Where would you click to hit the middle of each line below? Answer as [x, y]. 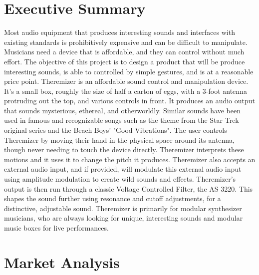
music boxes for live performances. [56, 228]
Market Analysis [62, 262]
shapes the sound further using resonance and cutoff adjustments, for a [113, 198]
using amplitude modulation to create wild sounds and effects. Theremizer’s [120, 179]
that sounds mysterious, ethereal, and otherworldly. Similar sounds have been [122, 110]
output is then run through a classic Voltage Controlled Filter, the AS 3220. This [129, 188]
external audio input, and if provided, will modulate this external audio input [123, 169]
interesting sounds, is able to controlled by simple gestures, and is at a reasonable [129, 71]
